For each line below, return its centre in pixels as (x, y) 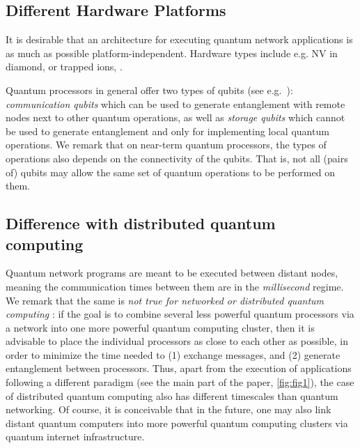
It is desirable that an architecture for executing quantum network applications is (179, 39)
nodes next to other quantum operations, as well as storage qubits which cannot (175, 117)
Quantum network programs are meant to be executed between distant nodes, (172, 273)
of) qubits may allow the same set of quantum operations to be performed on (170, 172)
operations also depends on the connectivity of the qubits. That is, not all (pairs (177, 158)
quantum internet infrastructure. (75, 437)
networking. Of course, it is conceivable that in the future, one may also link (169, 409)
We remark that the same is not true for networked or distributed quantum (165, 300)
